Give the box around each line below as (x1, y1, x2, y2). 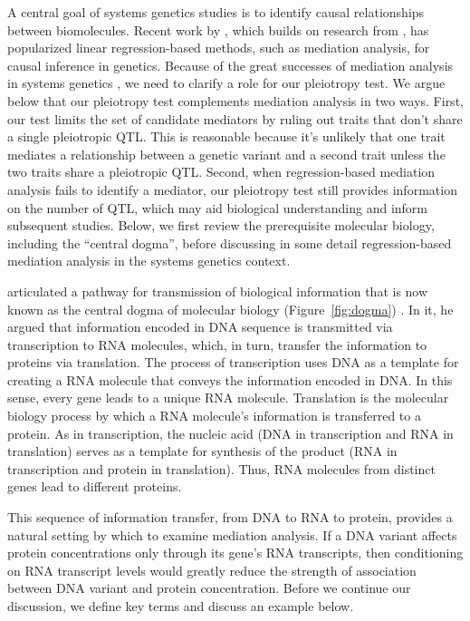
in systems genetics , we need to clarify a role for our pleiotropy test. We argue (7, 73, 446, 92)
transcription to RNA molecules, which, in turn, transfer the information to (7, 335, 427, 354)
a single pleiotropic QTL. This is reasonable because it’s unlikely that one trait (7, 127, 446, 146)
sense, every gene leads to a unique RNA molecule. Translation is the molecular (7, 388, 449, 407)
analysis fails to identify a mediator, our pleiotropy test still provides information (7, 180, 457, 199)
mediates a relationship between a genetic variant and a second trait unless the (7, 144, 446, 163)
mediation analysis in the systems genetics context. (7, 251, 291, 270)
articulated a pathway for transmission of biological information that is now (7, 281, 428, 300)
